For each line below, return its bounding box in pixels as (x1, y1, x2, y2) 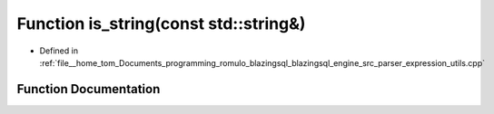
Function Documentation (16, 81, 161, 97)
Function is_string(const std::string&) (16, 14, 306, 33)
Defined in (39, 45, 79, 56)
